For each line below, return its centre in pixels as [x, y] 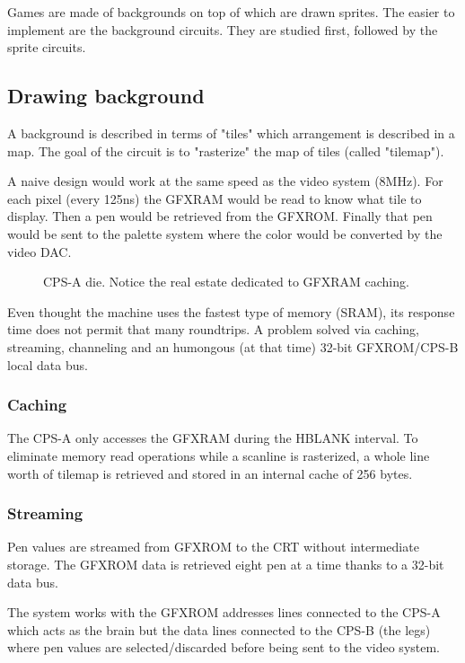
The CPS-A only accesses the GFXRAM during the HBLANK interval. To [213, 438]
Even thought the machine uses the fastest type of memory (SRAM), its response [231, 311]
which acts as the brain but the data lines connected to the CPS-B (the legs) [219, 629]
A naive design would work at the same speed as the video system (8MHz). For [225, 181]
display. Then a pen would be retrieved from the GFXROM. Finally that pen [220, 216]
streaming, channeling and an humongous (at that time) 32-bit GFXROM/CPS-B [233, 346]
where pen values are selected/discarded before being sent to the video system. [224, 647]
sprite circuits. [47, 47]
